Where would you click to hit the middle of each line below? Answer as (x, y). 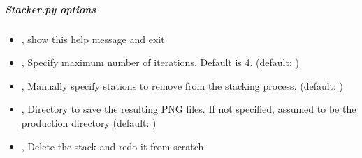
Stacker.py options (51, 9)
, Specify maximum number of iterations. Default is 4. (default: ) (160, 62)
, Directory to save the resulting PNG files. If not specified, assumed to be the (189, 109)
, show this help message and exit (93, 39)
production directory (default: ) (89, 122)
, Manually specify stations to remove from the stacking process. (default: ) (182, 85)
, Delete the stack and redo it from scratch (113, 146)
